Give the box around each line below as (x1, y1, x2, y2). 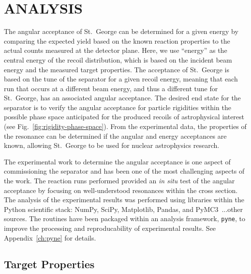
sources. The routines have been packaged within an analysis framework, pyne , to (4, 213, 245, 224)
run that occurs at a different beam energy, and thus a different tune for (4, 83, 218, 93)
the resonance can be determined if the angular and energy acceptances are (4, 130, 227, 141)
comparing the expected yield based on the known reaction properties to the (4, 35, 230, 46)
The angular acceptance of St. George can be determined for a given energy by (4, 26, 238, 36)
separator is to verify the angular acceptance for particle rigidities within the (4, 102, 231, 112)
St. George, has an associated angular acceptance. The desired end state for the (4, 93, 241, 103)
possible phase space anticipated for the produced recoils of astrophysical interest (4, 112, 245, 122)
